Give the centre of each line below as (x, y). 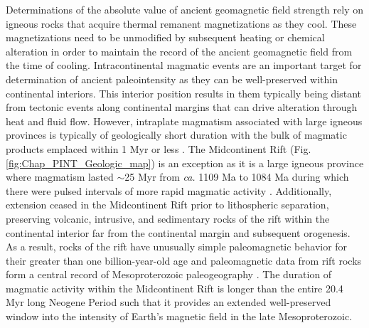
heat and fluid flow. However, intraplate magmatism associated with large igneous (184, 121)
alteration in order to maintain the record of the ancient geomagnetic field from (179, 51)
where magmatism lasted (60, 177)
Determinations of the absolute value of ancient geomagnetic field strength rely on (184, 9)
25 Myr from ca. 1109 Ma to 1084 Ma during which (237, 177)
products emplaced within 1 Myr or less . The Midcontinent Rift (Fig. (159, 148)
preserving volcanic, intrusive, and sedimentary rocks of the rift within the (168, 218)
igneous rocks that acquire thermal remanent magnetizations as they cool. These (181, 23)
